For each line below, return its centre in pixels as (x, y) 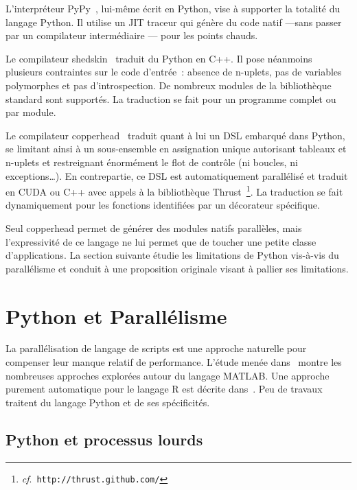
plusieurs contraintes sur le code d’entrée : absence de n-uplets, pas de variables (174, 72)
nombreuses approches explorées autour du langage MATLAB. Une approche (168, 375)
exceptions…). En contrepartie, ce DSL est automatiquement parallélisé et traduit (177, 175)
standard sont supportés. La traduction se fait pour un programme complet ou (171, 98)
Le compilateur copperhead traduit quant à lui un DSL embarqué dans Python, (175, 135)
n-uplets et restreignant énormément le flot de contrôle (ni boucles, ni (152, 162)
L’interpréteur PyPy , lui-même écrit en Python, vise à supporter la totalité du (173, 8)
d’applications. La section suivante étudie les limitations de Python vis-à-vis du (172, 255)
